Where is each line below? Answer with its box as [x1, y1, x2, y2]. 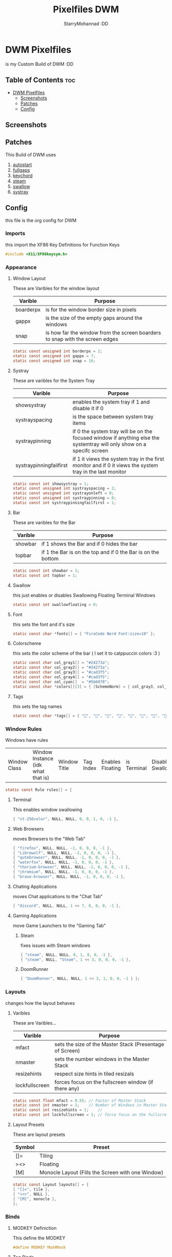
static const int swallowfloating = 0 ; [12, 602, 98, 607]
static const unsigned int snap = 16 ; [12, 358, 96, 363]
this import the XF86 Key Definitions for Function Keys [5, 241, 120, 248]
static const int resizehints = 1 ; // [12, 1107, 103, 1113]
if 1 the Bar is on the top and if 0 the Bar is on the [41, 549, 160, 556]
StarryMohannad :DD [63, 21, 109, 27]
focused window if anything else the [72, 434, 160, 441]
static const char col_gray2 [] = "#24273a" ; [12, 665, 110, 670]
